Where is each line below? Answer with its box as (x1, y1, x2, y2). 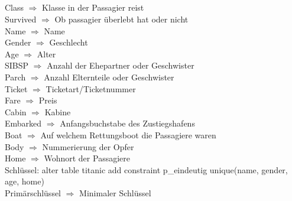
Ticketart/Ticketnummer (46, 82, 136, 95)
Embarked (5, 117, 42, 129)
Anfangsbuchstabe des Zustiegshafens (60, 117, 195, 129)
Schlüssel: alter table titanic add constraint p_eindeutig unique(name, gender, (5, 163, 288, 176)
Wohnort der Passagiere (44, 152, 130, 164)
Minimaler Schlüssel (79, 186, 151, 199)
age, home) (5, 175, 44, 187)
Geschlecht (49, 36, 88, 48)
